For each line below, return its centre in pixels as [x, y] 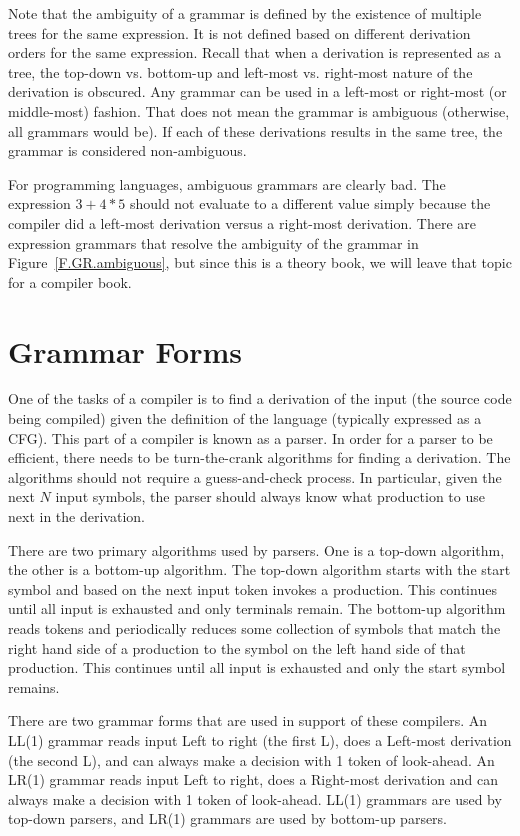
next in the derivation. [76, 516]
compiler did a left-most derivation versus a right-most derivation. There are [242, 222]
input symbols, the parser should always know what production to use [270, 496]
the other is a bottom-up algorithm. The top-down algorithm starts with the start [259, 569]
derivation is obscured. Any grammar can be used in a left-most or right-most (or [257, 91]
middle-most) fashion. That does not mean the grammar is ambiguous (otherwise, [259, 110]
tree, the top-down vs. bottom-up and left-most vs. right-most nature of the [240, 71]
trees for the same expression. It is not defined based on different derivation [239, 32]
